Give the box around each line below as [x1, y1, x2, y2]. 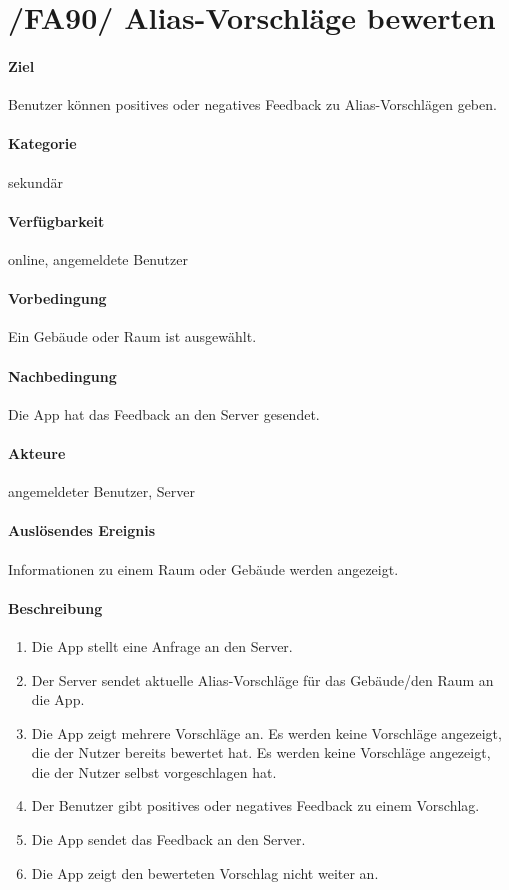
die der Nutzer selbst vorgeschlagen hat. [31, 761, 277, 782]
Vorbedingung [8, 288, 107, 309]
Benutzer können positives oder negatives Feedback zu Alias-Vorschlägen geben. [8, 94, 497, 115]
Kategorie [8, 133, 77, 154]
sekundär [8, 171, 63, 192]
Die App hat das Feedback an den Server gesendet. [8, 403, 320, 424]
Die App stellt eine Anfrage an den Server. [31, 635, 293, 656]
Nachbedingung [8, 365, 117, 386]
